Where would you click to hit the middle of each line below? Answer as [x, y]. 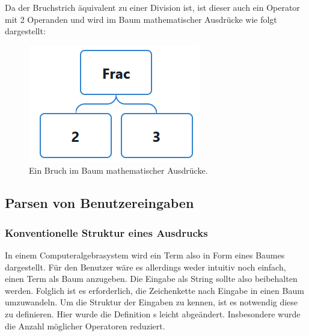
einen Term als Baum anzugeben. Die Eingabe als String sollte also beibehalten [151, 279]
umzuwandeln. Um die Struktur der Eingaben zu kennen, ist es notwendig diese [151, 302]
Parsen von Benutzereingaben [99, 203]
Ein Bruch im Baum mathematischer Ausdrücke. [118, 170]
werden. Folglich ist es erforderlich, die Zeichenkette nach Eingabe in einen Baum [154, 290]
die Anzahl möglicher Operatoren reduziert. [85, 325]
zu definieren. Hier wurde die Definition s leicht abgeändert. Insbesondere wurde [153, 313]
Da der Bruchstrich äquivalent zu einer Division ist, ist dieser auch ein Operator [152, 7]
